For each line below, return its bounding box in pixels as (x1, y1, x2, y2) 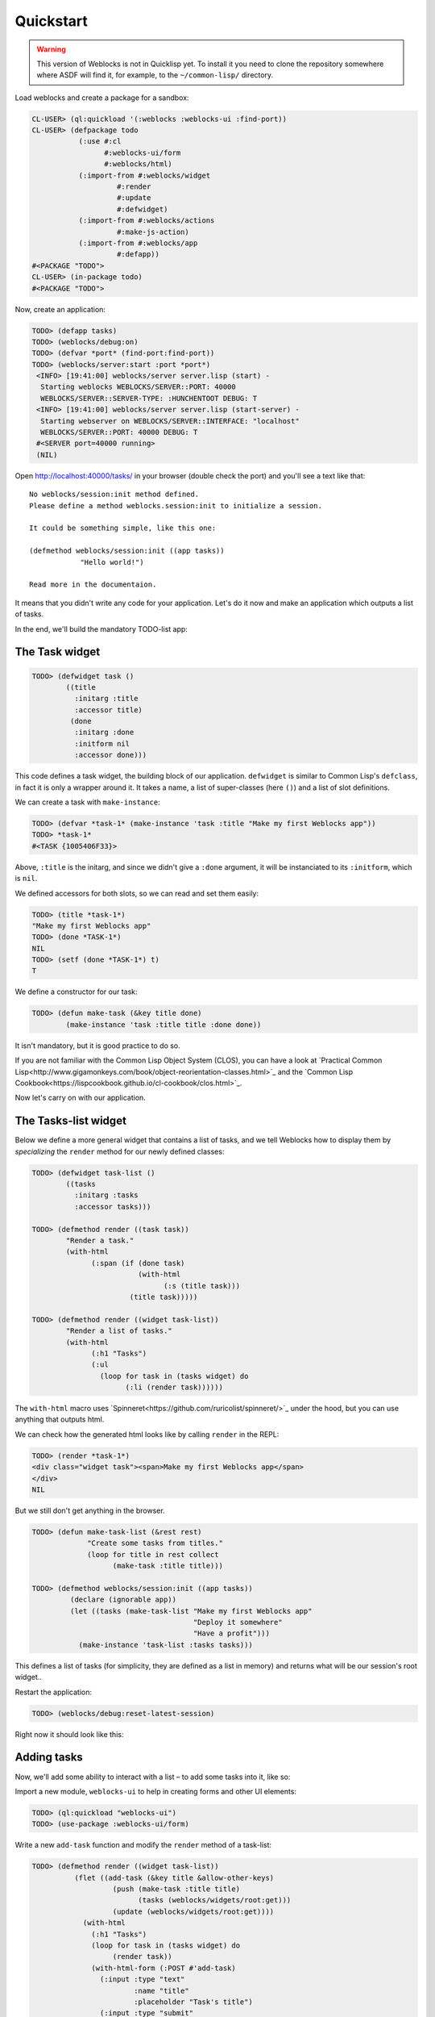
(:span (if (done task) (91, 1259, 185, 1267)
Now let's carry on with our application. (14, 1093, 147, 1103)
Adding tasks (14, 1751, 84, 1764)
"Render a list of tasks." (65, 1326, 172, 1335)
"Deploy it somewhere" (193, 1618, 283, 1627)
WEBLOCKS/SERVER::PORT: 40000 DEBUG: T (40, 428, 198, 437)
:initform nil (73, 739, 130, 748)
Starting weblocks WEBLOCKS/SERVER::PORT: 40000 (40, 382, 237, 391)
